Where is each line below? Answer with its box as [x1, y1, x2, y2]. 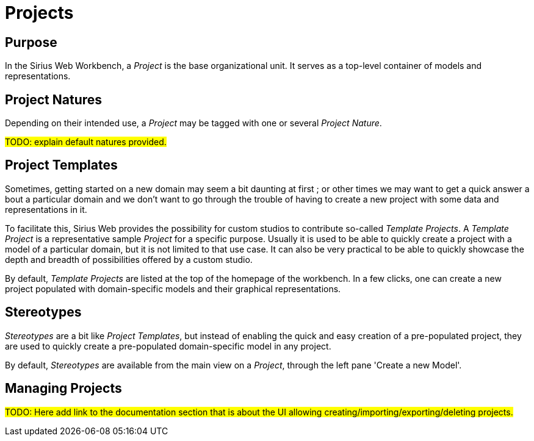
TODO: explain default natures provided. [5, 137, 167, 148]
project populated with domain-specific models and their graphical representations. [5, 283, 341, 294]
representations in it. [5, 204, 87, 215]
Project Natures [5, 91, 103, 107]
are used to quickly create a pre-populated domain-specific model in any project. [5, 340, 331, 351]
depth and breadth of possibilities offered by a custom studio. [5, 254, 253, 265]
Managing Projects [5, 381, 122, 396]
